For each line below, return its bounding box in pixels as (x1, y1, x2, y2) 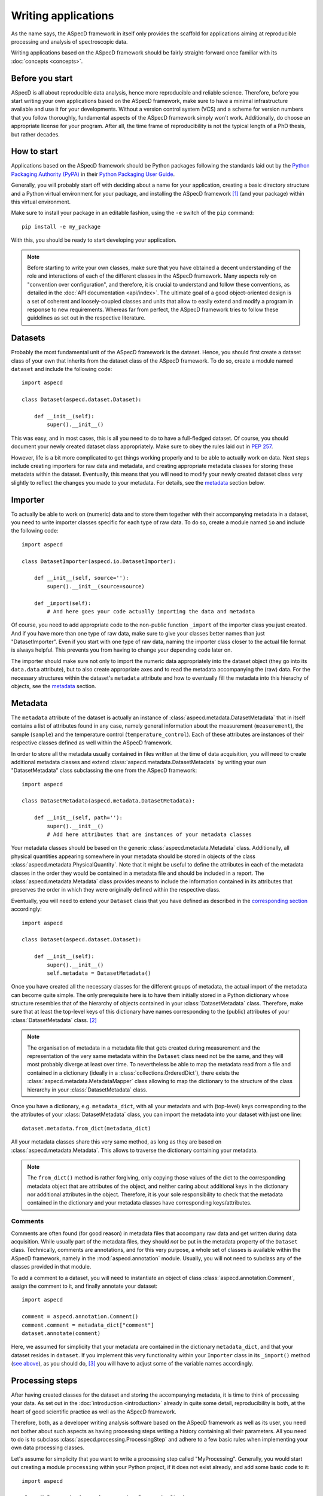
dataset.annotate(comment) (22, 1330, 101, 1337)
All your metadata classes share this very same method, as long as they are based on (11, 1138, 222, 1145)
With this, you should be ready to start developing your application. (11, 236, 176, 244)
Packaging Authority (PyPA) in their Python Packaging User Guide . (11, 171, 175, 178)
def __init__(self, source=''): (33, 574, 129, 582)
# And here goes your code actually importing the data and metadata (47, 608, 255, 615)
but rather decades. (11, 130, 60, 138)
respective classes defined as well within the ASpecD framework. (11, 739, 173, 746)
